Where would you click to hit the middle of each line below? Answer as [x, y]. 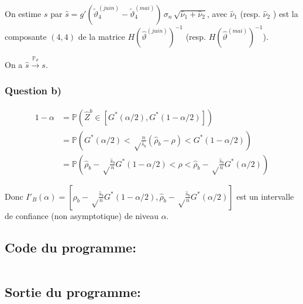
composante [26, 36]
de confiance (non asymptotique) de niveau [82, 215]
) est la [285, 13]
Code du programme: [70, 247]
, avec [217, 13]
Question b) [33, 90]
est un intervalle [265, 196]
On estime [23, 13]
